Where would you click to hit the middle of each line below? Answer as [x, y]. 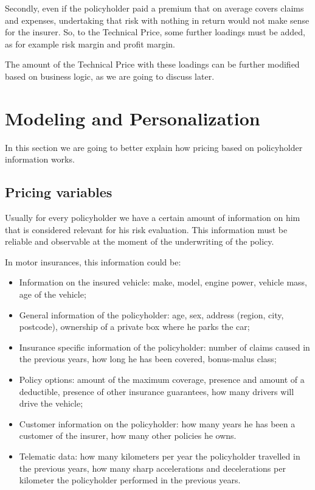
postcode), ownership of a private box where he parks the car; [134, 327]
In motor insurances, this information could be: [93, 261]
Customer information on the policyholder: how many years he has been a [157, 423]
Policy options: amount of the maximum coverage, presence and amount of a [162, 380]
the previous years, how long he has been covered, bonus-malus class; [148, 359]
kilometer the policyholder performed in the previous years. [130, 480]
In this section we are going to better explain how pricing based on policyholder [154, 147]
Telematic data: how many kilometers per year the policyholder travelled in [160, 456]
